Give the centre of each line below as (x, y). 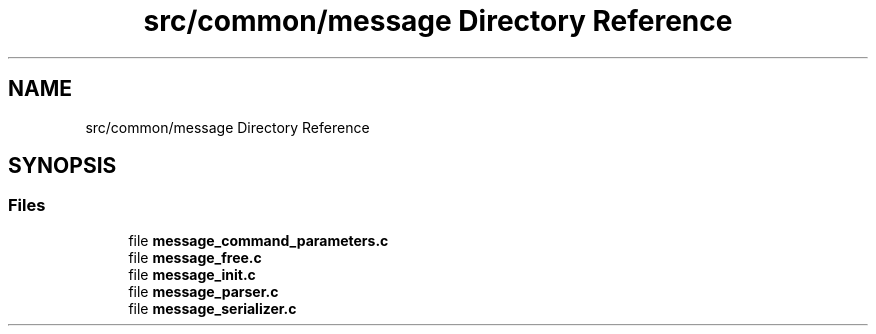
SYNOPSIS (62, 166)
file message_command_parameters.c (258, 240)
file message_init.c (192, 274)
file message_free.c (195, 257)
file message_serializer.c (212, 308)
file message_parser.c (203, 291)
